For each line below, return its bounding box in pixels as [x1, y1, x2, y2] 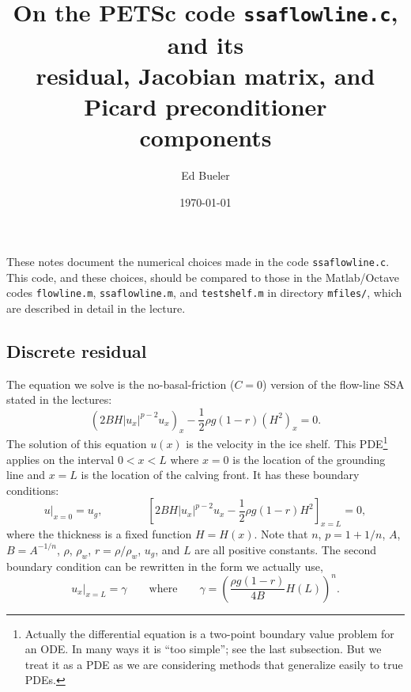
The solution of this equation [6, 435, 147, 451]
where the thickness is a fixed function [6, 526, 192, 542]
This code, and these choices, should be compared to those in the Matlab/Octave [6, 268, 399, 285]
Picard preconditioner [84, 89, 327, 122]
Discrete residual [6, 339, 147, 363]
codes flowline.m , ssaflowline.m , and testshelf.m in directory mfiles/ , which [6, 284, 402, 301]
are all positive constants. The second [194, 541, 376, 557]
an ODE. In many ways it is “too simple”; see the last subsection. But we [25, 641, 382, 657]
